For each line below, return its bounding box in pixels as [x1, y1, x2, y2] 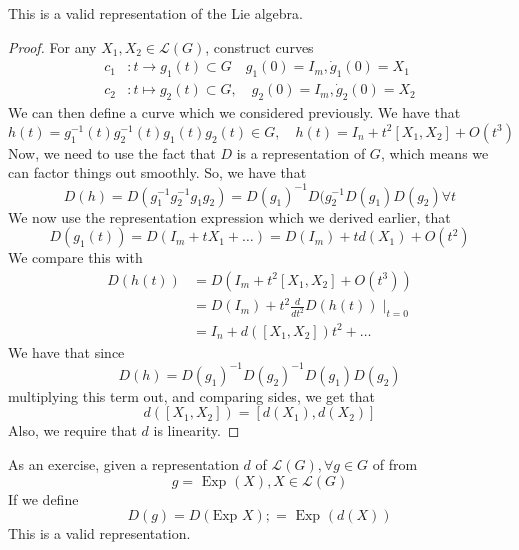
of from [372, 454, 418, 475]
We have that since [8, 341, 125, 362]
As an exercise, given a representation [8, 454, 239, 475]
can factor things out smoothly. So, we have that [8, 162, 307, 183]
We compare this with [8, 247, 143, 268]
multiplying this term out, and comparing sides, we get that [8, 385, 376, 406]
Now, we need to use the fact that [8, 142, 216, 163]
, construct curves [205, 36, 314, 57]
